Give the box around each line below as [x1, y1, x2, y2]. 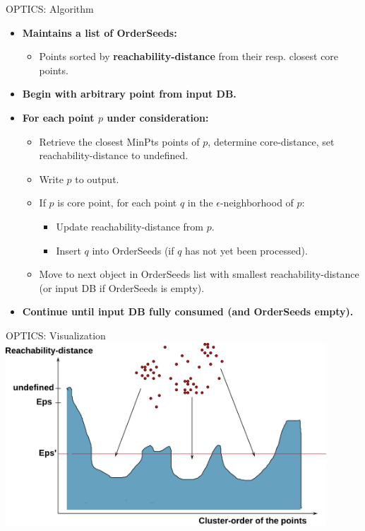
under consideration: [107, 110, 209, 124]
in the [187, 195, 213, 210]
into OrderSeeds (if [92, 243, 174, 257]
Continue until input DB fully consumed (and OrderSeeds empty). [22, 304, 354, 319]
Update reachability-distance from [56, 218, 204, 233]
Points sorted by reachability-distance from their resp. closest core [39, 49, 339, 64]
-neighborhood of [220, 195, 294, 210]
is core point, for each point [57, 195, 177, 210]
